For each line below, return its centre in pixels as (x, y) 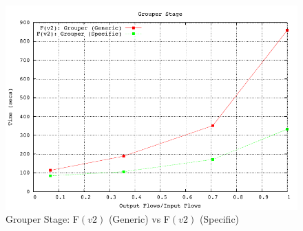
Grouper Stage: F (42, 219)
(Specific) (219, 219)
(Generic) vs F (139, 219)
